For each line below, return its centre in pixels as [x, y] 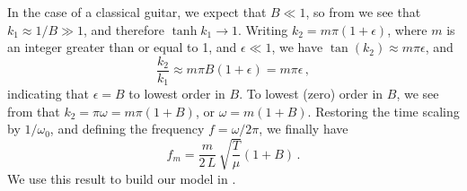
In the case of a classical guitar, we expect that [137, 12]
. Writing [263, 29]
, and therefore [123, 29]
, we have [297, 47]
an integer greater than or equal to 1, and [122, 47]
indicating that [48, 94]
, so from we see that [363, 12]
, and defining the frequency [127, 129]
